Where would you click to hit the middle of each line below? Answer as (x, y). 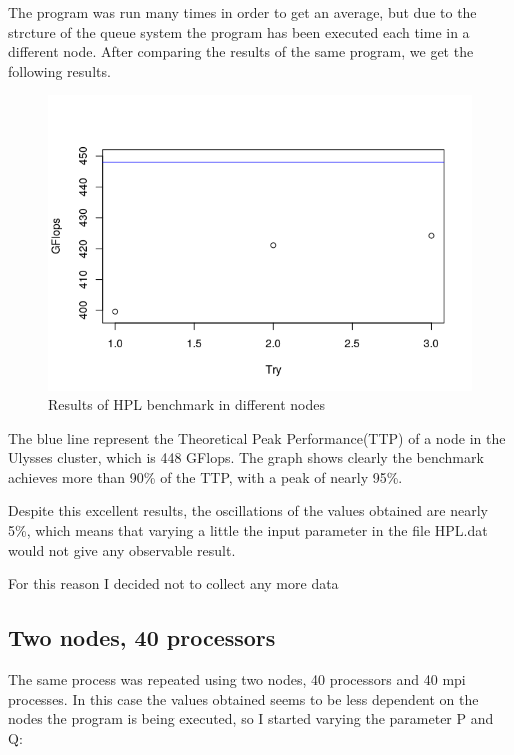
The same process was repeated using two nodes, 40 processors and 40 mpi (237, 679)
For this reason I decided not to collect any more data (173, 583)
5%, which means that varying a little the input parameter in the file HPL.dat (248, 530)
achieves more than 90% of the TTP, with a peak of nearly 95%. (205, 476)
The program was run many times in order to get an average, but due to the (242, 12)
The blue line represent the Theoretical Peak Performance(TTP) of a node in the (257, 437)
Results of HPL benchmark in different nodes (187, 404)
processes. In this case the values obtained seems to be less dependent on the (243, 698)
